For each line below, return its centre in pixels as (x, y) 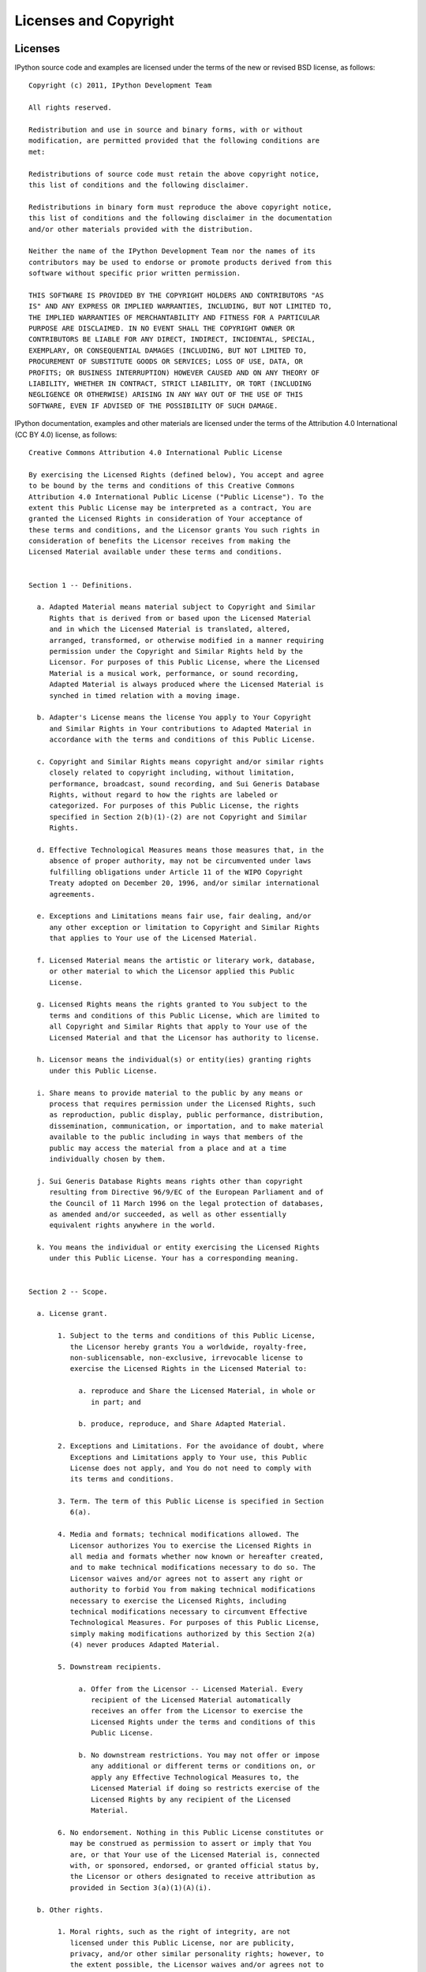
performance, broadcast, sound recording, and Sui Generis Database (185, 784)
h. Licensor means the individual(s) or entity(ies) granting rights (174, 1060)
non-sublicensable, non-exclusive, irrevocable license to (187, 1358)
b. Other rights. (70, 1910)
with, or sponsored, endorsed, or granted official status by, (195, 1865)
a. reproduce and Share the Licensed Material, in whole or (197, 1391)
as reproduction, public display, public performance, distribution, (187, 1115)
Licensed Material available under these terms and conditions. (156, 552)
